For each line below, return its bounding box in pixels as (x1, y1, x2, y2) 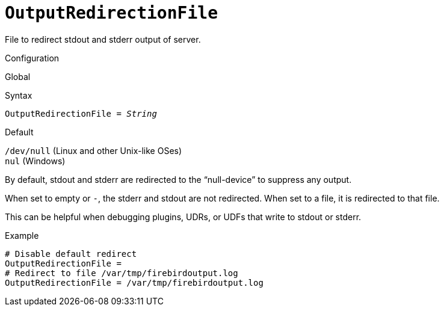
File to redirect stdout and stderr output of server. (5, 34, 201, 45)
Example (5, 230, 39, 241)
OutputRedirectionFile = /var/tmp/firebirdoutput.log (5, 277, 264, 288)
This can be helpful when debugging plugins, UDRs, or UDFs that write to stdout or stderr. (5, 211, 362, 222)
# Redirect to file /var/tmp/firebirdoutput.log (5, 268, 238, 278)
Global (5, 71, 31, 82)
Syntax (5, 90, 32, 100)
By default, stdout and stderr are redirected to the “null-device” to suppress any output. (5, 174, 352, 185)
